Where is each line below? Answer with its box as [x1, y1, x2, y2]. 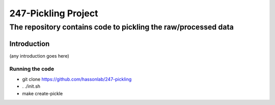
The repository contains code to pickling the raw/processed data [9, 22, 234, 32]
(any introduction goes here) [9, 52, 69, 59]
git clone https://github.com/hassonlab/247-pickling [22, 76, 132, 82]
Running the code [9, 65, 54, 72]
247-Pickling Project [9, 8, 98, 19]
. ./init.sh [22, 83, 41, 89]
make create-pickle [22, 90, 63, 96]
